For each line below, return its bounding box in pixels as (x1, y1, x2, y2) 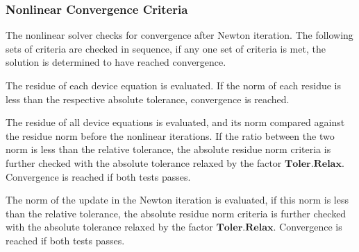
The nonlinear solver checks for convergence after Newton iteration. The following (6, 28, 353, 42)
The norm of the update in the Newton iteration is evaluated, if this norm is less (6, 192, 349, 207)
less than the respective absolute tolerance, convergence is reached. (6, 91, 290, 106)
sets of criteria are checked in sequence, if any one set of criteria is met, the (6, 41, 326, 55)
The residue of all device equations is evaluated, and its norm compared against (6, 115, 345, 129)
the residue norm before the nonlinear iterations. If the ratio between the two (6, 128, 335, 143)
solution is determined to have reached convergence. (6, 55, 226, 69)
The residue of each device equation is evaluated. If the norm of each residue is (6, 78, 341, 92)
